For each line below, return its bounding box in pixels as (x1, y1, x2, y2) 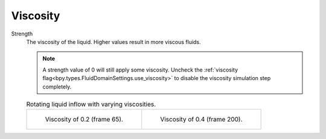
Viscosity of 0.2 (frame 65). (45, 115, 124, 123)
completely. (42, 83, 72, 90)
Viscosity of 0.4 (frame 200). (160, 115, 243, 123)
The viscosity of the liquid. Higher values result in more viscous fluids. (26, 38, 202, 45)
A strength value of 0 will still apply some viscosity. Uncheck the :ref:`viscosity (42, 66, 238, 73)
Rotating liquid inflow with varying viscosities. (26, 100, 156, 108)
